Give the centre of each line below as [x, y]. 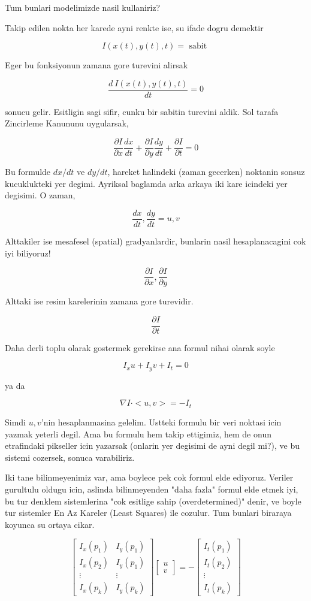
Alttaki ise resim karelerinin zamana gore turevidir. [99, 301]
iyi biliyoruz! [28, 253]
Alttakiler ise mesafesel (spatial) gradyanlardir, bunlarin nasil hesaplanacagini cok [155, 241]
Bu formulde [28, 172]
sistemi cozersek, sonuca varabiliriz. [70, 457]
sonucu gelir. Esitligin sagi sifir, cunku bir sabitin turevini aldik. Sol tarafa [142, 111]
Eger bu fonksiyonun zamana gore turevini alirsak [96, 65]
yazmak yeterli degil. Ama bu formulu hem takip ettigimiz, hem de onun [138, 434]
